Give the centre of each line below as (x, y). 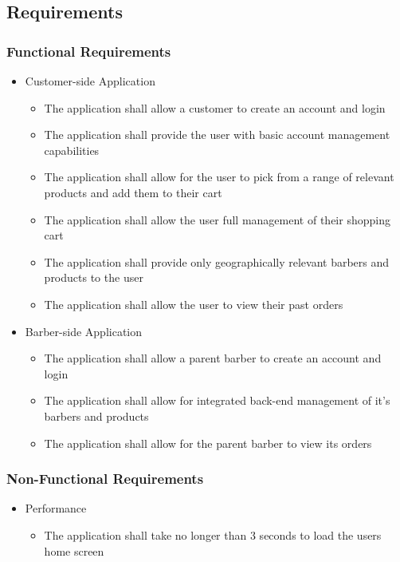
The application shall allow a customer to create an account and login (215, 107)
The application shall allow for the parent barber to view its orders (208, 443)
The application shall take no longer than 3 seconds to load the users (213, 534)
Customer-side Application (90, 81)
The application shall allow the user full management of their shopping (217, 219)
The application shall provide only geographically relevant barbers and (217, 261)
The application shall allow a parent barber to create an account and (213, 358)
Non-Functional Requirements (105, 479)
